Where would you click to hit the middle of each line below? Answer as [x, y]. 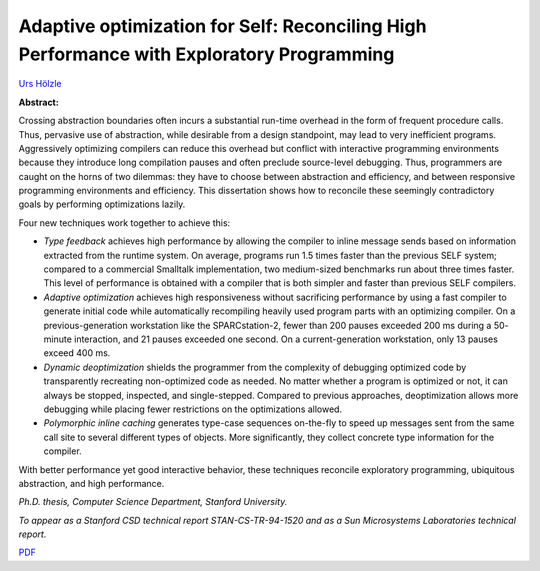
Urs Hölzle [40, 84]
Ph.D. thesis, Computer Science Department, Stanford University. [153, 502]
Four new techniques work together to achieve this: [124, 222]
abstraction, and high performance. [91, 483]
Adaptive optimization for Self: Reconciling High [222, 26]
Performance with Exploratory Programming [206, 54]
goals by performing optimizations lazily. [102, 204]
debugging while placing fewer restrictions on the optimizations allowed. [193, 409]
